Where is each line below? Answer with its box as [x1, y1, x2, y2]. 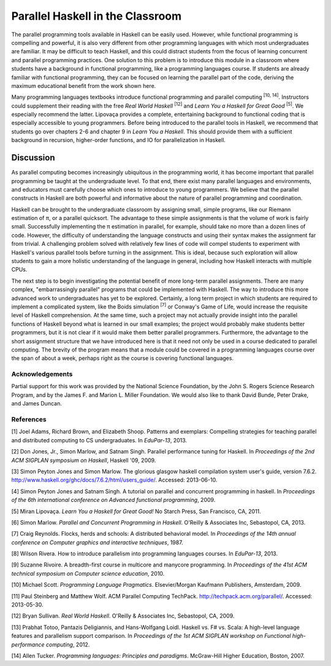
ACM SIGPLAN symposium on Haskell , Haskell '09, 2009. [11, 456, 156, 464]
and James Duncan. [11, 400, 63, 407]
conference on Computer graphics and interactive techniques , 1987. [11, 538, 183, 546]
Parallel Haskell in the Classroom [11, 9, 182, 23]
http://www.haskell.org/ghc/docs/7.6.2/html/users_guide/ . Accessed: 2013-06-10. [11, 476, 218, 484]
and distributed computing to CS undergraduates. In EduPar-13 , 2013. [11, 436, 187, 444]
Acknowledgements [11, 370, 73, 378]
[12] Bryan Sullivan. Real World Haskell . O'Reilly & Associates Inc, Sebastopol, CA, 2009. [11, 612, 235, 620]
